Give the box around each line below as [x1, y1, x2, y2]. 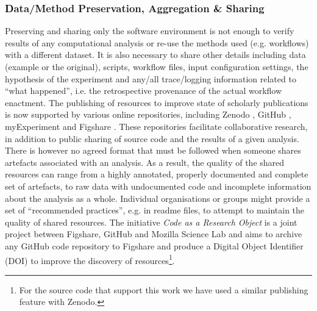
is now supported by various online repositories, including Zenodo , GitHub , [5, 108, 291, 121]
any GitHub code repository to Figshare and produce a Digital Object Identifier [5, 239, 304, 252]
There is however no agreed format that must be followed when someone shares [5, 144, 301, 157]
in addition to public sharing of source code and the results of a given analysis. [5, 132, 299, 145]
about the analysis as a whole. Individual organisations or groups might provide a [5, 191, 310, 204]
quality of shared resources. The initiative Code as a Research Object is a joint [5, 215, 297, 228]
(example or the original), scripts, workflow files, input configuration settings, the [5, 60, 308, 73]
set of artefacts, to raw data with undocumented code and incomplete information [5, 179, 312, 192]
